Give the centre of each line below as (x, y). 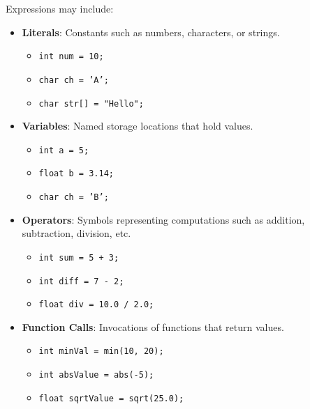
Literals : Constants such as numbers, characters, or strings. (151, 32)
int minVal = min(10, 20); (101, 352)
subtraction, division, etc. (76, 233)
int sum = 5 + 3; (79, 257)
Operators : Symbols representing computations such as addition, (163, 219)
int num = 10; (71, 57)
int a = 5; (64, 150)
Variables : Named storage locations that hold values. (138, 126)
